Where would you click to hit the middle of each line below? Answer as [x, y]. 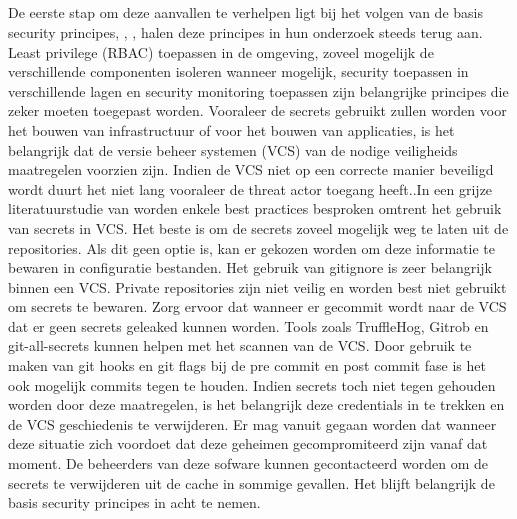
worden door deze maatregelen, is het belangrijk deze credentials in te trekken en [256, 404]
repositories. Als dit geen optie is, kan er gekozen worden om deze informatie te [251, 247]
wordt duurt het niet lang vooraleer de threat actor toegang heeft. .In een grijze [250, 188]
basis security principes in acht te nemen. [134, 502]
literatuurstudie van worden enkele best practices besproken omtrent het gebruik [255, 208]
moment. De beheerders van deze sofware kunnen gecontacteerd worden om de [248, 463]
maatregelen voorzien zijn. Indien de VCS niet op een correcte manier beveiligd [251, 169]
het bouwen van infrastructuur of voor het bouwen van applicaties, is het [231, 129]
